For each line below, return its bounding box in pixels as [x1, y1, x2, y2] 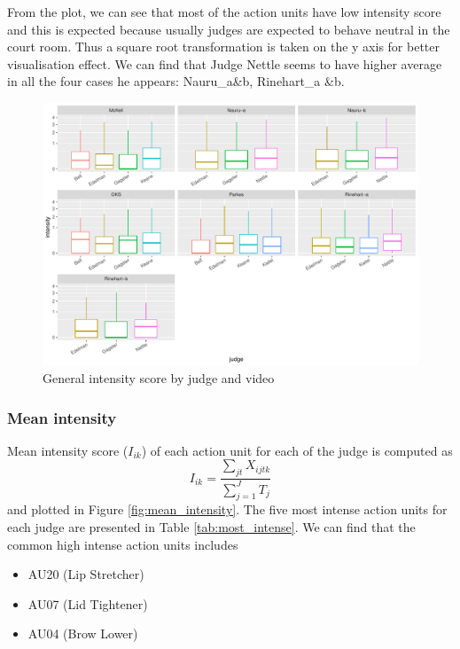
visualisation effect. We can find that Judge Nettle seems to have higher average [7, 54, 442, 73]
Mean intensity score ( [7, 441, 129, 459]
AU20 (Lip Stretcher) [27, 565, 144, 583]
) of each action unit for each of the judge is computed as [141, 441, 453, 459]
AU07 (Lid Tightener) [27, 594, 148, 613]
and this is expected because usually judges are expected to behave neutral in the [7, 20, 450, 38]
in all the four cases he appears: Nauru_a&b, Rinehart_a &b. [7, 72, 345, 90]
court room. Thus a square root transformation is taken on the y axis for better [7, 37, 440, 56]
